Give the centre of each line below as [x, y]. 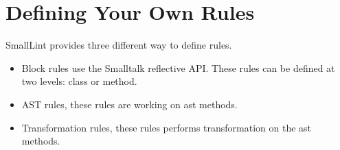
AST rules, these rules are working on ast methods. [129, 104]
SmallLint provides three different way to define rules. [119, 45]
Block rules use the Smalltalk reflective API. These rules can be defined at [178, 67]
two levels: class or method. [79, 81]
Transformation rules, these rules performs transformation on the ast [167, 127]
